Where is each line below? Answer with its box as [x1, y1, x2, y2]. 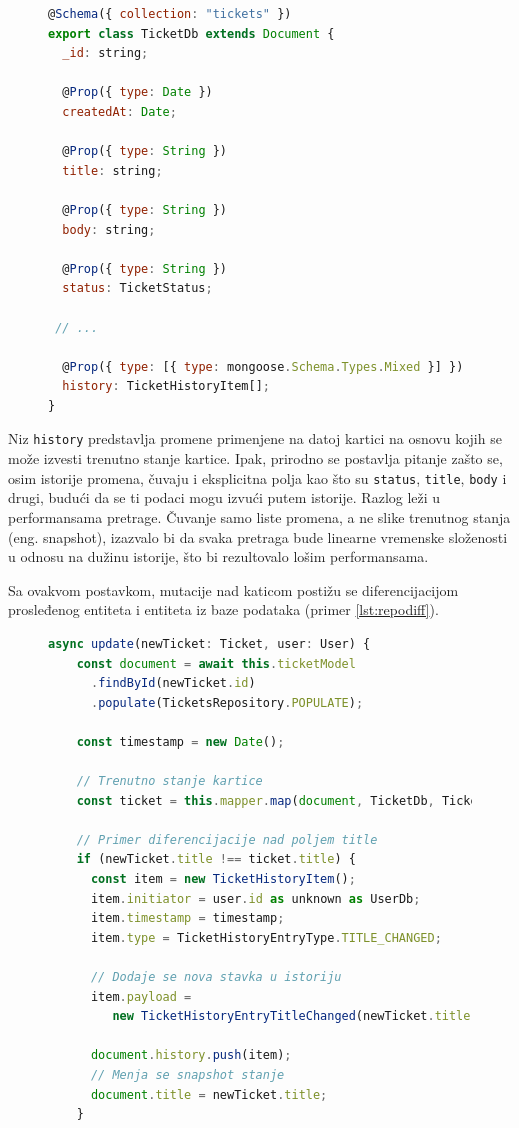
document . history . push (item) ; [90, 1048, 292, 1063]
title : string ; [62, 163, 163, 178]
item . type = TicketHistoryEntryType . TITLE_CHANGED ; [90, 930, 442, 945]
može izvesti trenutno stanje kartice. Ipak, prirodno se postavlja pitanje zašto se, [8, 448, 503, 469]
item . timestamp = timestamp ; [90, 911, 285, 926]
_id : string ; [62, 46, 149, 61]
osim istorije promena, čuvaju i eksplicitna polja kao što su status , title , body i [8, 467, 507, 488]
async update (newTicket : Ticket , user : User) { [48, 636, 371, 651]
